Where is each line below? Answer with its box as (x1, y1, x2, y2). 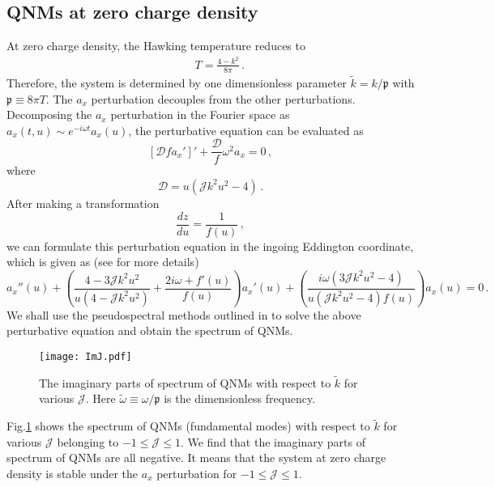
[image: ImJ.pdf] (39, 350, 132, 362)
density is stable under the (6, 465, 139, 482)
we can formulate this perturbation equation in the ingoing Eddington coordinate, (6, 237, 414, 254)
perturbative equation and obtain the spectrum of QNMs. (6, 322, 293, 339)
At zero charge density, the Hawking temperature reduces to (6, 37, 305, 54)
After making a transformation (6, 194, 160, 211)
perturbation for (156, 465, 237, 482)
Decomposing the (6, 106, 92, 123)
